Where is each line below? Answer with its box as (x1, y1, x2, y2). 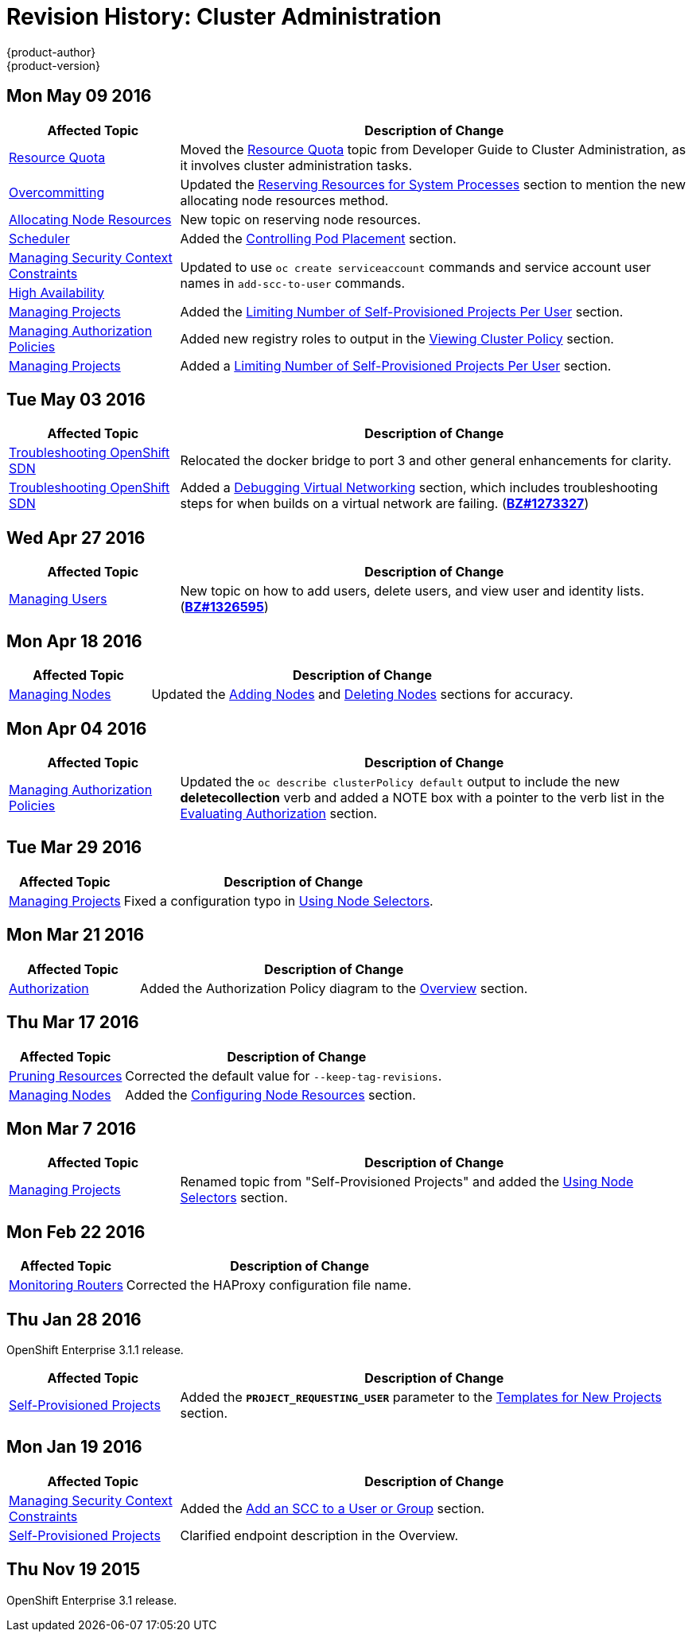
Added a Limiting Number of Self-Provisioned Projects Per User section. (180, 357, 612, 374)
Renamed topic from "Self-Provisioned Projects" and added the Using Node (180, 1174, 634, 1190)
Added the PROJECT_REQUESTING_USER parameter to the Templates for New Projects (180, 1389, 662, 1406)
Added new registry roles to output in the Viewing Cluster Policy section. (180, 330, 614, 347)
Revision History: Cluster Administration (6, 3, 441, 30)
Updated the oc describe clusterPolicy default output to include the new (180, 773, 620, 790)
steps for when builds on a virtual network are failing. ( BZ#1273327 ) (180, 495, 589, 512)
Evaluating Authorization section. (180, 805, 378, 821)
